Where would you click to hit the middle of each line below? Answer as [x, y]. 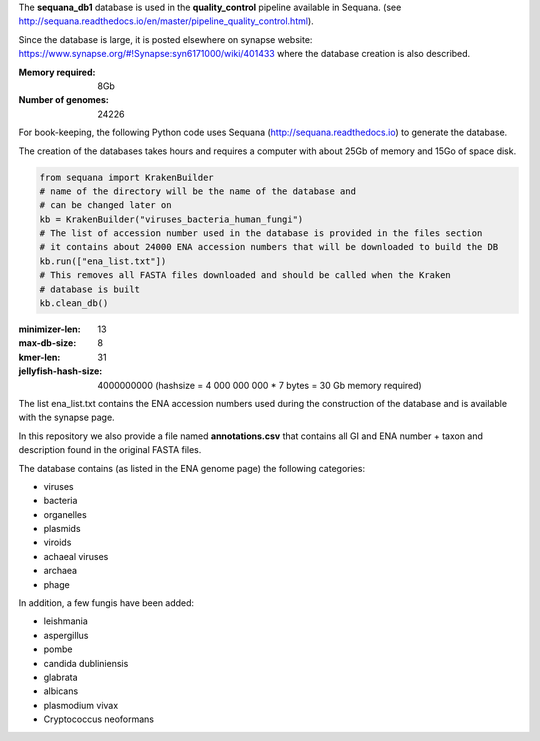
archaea [60, 571]
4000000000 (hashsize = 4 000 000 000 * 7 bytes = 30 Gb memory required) [259, 385]
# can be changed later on [105, 205]
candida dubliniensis [86, 663]
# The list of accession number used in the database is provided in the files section [261, 233]
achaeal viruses [76, 556]
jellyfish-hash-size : [60, 371]
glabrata [61, 677]
